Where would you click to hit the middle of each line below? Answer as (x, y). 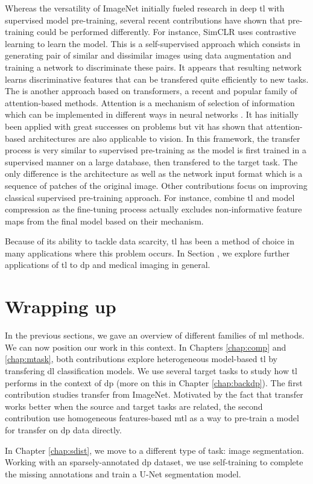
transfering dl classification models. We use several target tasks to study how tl (151, 370)
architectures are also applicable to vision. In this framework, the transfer (164, 138)
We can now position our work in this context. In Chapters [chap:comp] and (146, 347)
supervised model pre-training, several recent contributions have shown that (145, 20)
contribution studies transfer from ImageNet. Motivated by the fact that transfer (154, 394)
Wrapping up (61, 306)
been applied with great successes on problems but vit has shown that (134, 126)
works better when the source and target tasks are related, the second (134, 406)
